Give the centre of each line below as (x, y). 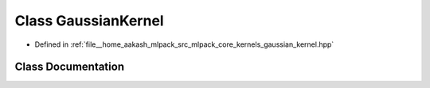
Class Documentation (70, 67)
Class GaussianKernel (89, 21)
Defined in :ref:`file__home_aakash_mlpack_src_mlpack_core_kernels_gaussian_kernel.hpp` (184, 44)
